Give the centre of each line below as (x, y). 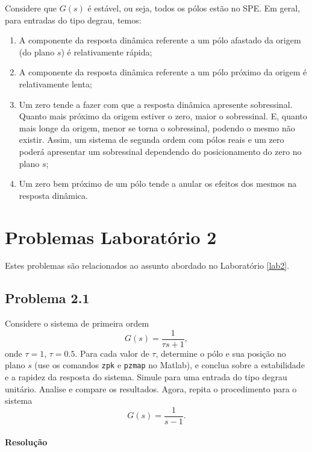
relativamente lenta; (55, 83)
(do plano (37, 52)
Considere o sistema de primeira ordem (77, 323)
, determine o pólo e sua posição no (221, 353)
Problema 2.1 (47, 298)
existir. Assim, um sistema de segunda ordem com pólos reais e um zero (151, 140)
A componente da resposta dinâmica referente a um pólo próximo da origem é (163, 72)
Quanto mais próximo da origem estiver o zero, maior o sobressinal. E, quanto (163, 116)
